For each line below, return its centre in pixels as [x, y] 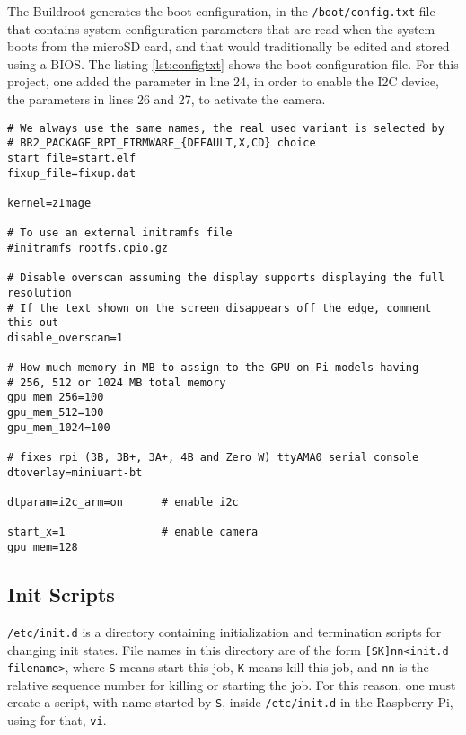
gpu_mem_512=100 [56, 413]
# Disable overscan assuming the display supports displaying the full [226, 278]
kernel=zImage [49, 203]
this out [33, 323]
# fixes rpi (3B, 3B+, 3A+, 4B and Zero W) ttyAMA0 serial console [213, 458]
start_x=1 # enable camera [133, 532]
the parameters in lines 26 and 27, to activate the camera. [167, 99]
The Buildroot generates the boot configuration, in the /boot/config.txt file [221, 11]
